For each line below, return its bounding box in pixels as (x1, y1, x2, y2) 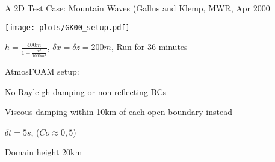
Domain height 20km (5, 146, 82, 158)
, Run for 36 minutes (111, 40, 188, 53)
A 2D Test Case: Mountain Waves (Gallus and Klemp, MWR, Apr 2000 (5, 2, 270, 14)
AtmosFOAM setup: (5, 65, 79, 78)
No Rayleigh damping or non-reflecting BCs (5, 85, 167, 98)
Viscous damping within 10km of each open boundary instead (5, 105, 232, 118)
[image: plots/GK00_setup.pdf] (5, 23, 130, 32)
